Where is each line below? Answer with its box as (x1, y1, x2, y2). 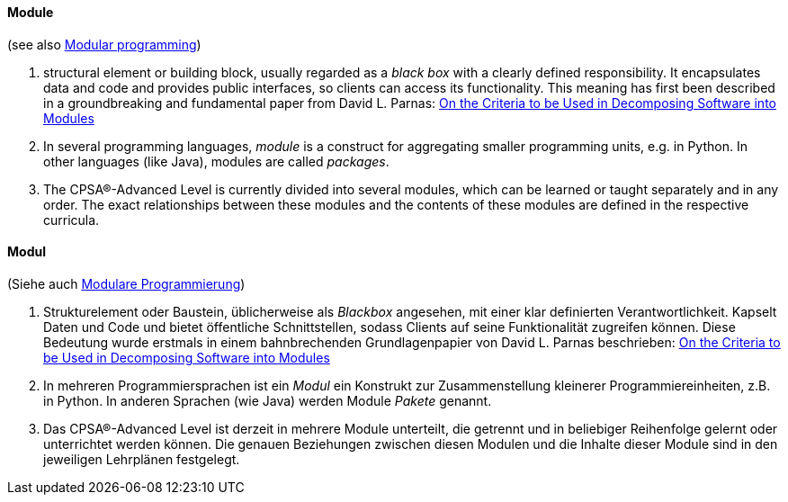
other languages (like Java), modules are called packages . (43, 153, 390, 169)
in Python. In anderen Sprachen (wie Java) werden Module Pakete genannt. (43, 392, 492, 408)
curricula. (43, 211, 100, 228)
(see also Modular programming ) (7, 36, 201, 52)
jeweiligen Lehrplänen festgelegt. (43, 451, 240, 467)
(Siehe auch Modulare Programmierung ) (7, 275, 246, 291)
